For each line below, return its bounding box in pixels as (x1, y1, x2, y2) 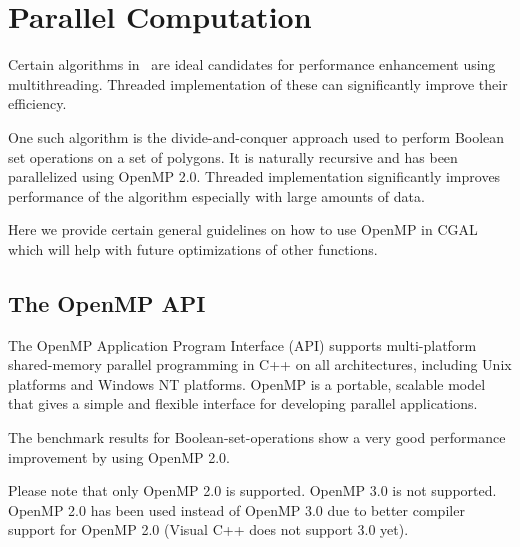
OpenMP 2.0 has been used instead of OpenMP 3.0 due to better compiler (8, 499, 465, 520)
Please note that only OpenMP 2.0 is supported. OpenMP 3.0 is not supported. (8, 480, 497, 501)
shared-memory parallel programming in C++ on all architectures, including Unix (8, 354, 512, 375)
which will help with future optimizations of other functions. (8, 238, 378, 259)
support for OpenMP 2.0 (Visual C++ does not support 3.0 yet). (8, 519, 409, 540)
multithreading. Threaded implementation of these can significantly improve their (8, 73, 508, 94)
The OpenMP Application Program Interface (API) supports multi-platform (8, 334, 477, 355)
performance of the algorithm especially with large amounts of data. (8, 185, 425, 206)
